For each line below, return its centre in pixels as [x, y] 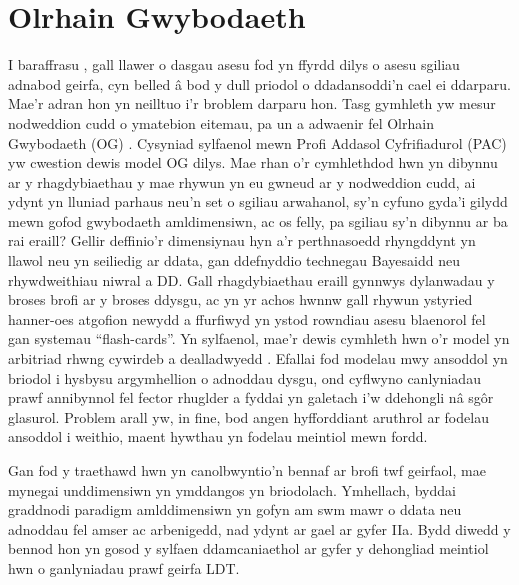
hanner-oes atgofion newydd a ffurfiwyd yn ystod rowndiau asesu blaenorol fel [247, 318]
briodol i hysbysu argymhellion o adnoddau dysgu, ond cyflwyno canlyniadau [244, 377]
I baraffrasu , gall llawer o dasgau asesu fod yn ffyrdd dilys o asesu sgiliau [234, 64]
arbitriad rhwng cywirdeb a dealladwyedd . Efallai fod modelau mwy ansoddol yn [258, 358]
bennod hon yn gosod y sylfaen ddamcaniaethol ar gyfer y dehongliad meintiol [248, 548]
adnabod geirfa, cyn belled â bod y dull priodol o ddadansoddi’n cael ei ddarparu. [259, 83]
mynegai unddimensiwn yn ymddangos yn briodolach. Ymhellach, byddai [232, 489]
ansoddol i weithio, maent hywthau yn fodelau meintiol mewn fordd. [218, 436]
